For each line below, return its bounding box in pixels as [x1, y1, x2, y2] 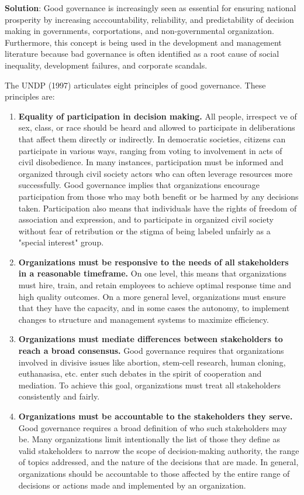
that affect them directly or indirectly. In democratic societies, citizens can [18, 132, 286, 145]
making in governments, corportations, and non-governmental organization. [5, 25, 274, 37]
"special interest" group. [18, 236, 104, 248]
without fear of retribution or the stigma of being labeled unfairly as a [18, 224, 271, 237]
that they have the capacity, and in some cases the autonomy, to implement [18, 302, 290, 314]
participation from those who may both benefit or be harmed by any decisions [18, 190, 299, 202]
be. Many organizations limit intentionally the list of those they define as [18, 433, 280, 445]
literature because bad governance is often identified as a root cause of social [5, 47, 279, 60]
